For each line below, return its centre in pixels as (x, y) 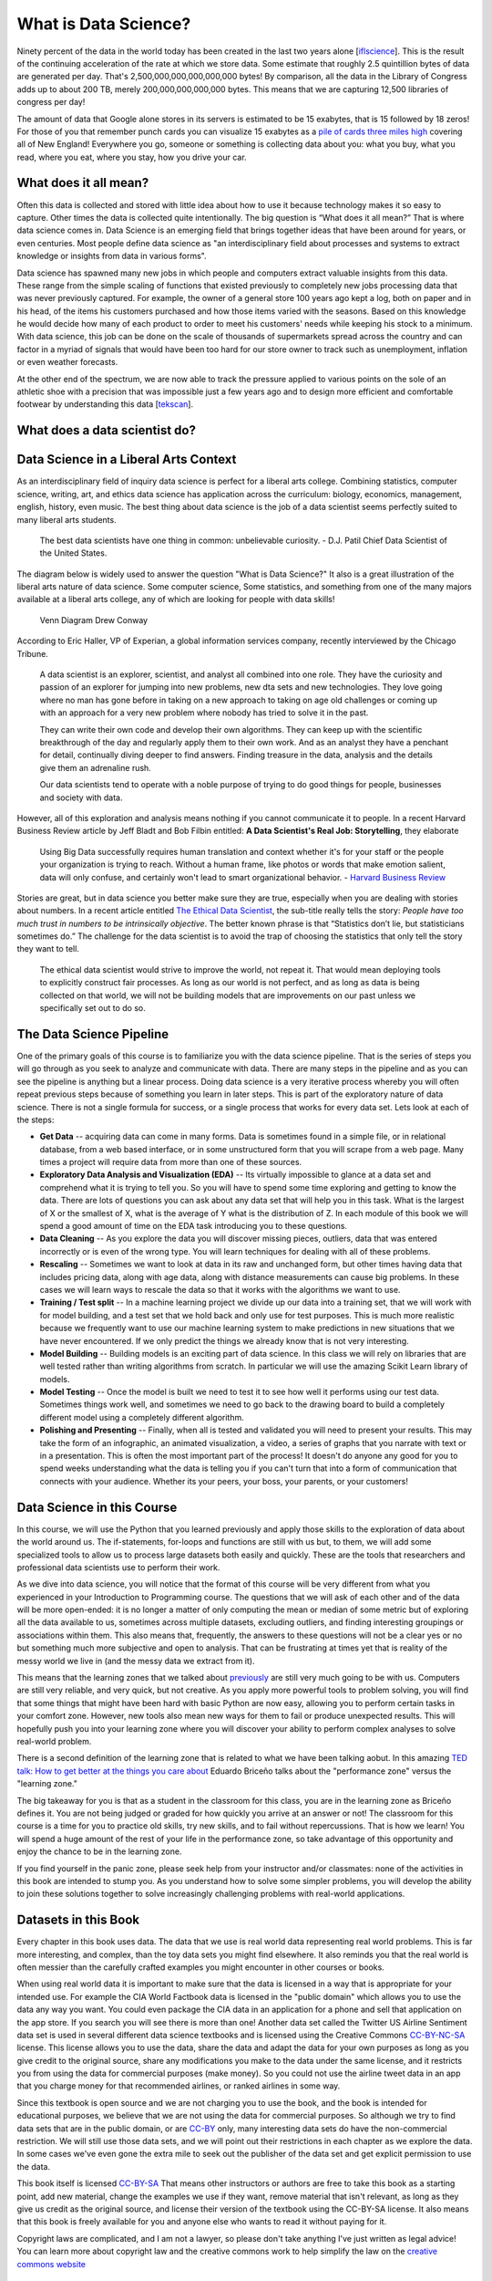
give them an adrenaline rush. (96, 767)
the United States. (73, 553)
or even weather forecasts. (67, 362)
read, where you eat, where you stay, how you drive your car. (132, 157)
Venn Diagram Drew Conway (94, 620)
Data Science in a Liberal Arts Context (127, 459)
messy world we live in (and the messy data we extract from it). (136, 1661)
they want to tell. (48, 949)
